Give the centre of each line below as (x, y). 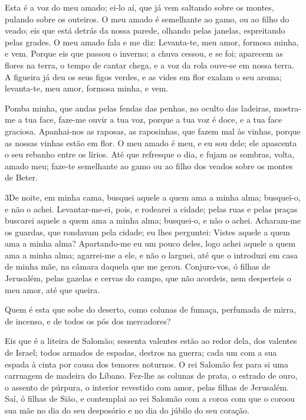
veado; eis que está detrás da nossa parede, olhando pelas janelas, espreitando (145, 30)
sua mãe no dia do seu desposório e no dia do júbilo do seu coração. (127, 410)
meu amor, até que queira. (52, 289)
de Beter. (21, 177)
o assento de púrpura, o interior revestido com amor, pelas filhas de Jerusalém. (147, 387)
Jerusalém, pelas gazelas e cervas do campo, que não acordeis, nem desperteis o (148, 278)
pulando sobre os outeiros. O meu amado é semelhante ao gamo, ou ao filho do (147, 19)
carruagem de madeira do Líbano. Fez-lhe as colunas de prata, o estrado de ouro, (151, 375)
